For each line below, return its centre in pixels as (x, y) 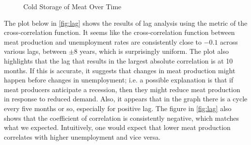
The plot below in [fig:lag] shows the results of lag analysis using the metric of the (126, 23)
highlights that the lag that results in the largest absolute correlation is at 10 (118, 60)
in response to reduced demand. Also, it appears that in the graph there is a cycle (126, 99)
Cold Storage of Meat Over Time (72, 6)
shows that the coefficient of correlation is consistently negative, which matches (122, 118)
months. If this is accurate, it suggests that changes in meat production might (120, 70)
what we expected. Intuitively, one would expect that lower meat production (117, 127)
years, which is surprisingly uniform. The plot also (154, 51)
